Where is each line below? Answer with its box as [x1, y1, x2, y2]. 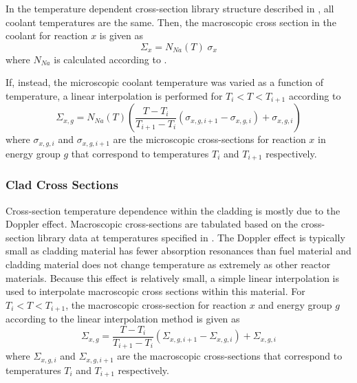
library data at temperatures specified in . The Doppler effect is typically [37, 230, 345, 244]
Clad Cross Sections [6, 176, 118, 193]
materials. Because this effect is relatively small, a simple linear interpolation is [6, 270, 340, 285]
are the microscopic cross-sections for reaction [113, 132, 306, 146]
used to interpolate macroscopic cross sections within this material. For [6, 284, 305, 298]
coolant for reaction [6, 28, 88, 43]
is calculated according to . [54, 52, 167, 66]
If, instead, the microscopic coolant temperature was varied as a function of [6, 75, 324, 89]
